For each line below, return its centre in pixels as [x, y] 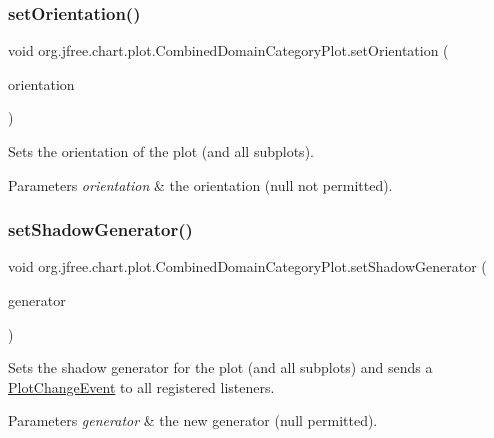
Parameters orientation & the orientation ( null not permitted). [200, 184]
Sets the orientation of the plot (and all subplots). [161, 151]
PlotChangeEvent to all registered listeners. [141, 386]
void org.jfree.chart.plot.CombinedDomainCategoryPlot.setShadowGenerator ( [247, 266]
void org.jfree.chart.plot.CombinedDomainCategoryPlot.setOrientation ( [228, 50]
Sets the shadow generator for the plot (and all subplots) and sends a [220, 367]
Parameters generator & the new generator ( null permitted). [193, 420]
